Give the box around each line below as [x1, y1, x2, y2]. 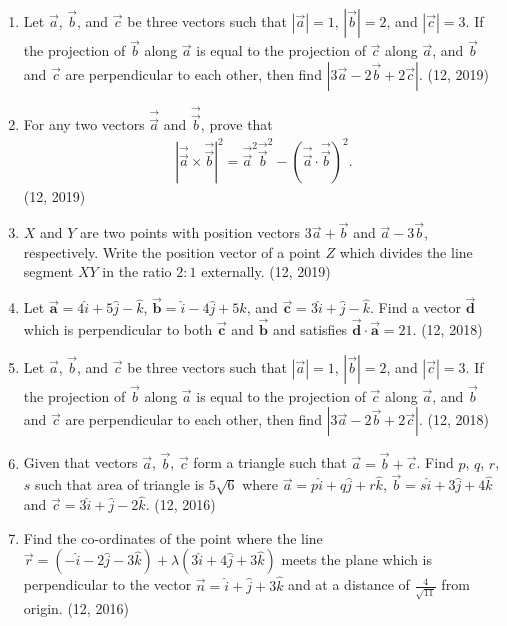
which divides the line [339, 241, 473, 262]
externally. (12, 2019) [201, 261, 331, 282]
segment [23, 261, 74, 282]
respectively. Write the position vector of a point [23, 241, 321, 262]
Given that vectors [23, 452, 138, 473]
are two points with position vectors [80, 222, 301, 243]
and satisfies [273, 319, 348, 339]
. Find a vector [370, 297, 461, 318]
